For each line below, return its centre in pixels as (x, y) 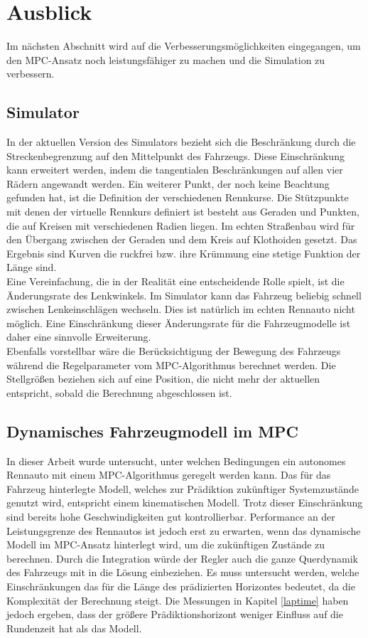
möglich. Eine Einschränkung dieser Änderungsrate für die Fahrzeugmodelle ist (179, 323)
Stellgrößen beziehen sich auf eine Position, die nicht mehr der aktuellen (163, 379)
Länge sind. (32, 267)
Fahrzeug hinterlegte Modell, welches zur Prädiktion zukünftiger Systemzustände (183, 488)
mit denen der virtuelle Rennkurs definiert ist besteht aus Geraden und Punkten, (183, 212)
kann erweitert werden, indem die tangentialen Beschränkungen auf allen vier (175, 170)
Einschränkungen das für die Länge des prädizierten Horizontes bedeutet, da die (181, 586)
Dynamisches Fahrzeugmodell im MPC (153, 431)
